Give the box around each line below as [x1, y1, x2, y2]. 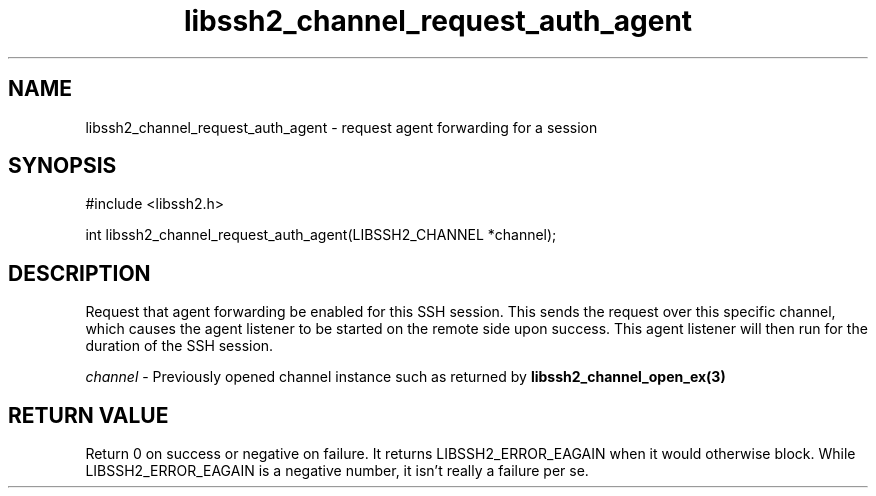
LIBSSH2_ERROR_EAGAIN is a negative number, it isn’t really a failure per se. [85, 462, 589, 480]
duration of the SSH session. [85, 337, 274, 355]
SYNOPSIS [8, 153, 117, 179]
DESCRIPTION [8, 260, 151, 286]
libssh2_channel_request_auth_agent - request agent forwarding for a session [85, 118, 598, 136]
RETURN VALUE [8, 402, 169, 428]
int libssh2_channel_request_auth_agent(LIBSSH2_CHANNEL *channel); [85, 226, 557, 244]
